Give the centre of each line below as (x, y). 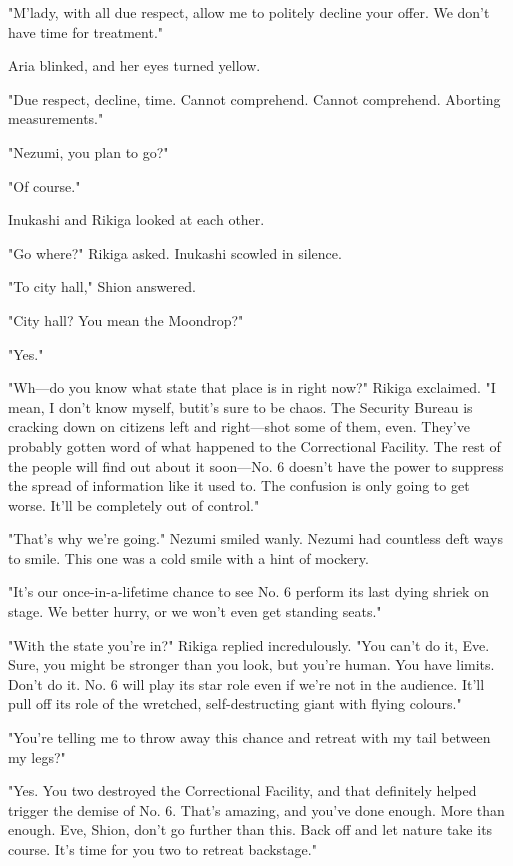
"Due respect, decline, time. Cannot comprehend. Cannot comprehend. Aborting (254, 98)
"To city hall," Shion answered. (102, 286)
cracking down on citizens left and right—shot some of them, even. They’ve (239, 426)
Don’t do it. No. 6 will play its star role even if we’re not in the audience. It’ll (246, 683)
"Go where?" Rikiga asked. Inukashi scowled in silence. (175, 252)
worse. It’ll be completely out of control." (134, 504)
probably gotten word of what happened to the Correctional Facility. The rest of (254, 445)
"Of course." (44, 185)
